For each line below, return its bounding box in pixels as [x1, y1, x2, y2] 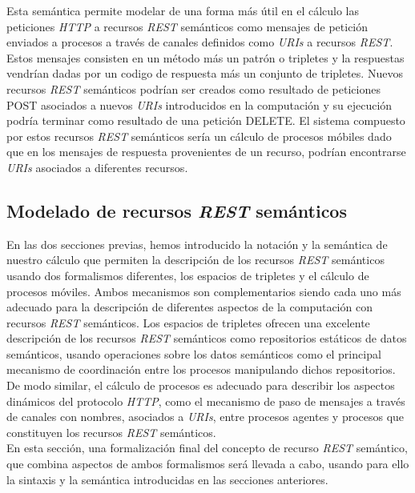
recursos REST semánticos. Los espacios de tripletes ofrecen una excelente [6, 314, 370, 331]
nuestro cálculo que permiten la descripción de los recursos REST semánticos [6, 251, 385, 268]
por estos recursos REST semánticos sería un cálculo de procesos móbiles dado [6, 127, 392, 144]
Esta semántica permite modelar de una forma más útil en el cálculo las [6, 2, 360, 18]
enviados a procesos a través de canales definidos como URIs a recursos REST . [6, 34, 393, 50]
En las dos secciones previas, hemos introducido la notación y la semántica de [6, 235, 388, 252]
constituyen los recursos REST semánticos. [6, 423, 216, 440]
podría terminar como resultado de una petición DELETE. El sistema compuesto [6, 112, 405, 129]
